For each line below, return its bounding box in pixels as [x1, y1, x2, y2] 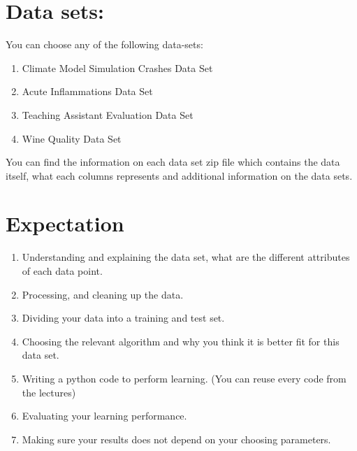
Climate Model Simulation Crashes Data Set [22, 60, 213, 75]
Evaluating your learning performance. [22, 408, 187, 423]
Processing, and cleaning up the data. [22, 287, 184, 301]
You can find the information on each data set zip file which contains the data [6, 155, 340, 169]
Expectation [6, 209, 124, 238]
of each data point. [22, 264, 103, 278]
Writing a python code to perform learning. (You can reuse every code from [22, 371, 347, 385]
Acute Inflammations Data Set [22, 84, 153, 99]
